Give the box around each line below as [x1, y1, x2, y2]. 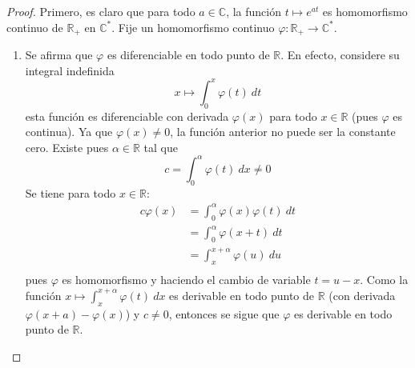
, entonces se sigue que [168, 305, 280, 322]
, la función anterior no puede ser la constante [170, 123, 396, 140]
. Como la [360, 271, 409, 288]
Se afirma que [25, 46, 93, 63]
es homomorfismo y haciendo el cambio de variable [62, 271, 311, 288]
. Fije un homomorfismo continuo [111, 18, 275, 35]
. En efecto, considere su [280, 46, 400, 63]
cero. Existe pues [25, 138, 109, 155]
